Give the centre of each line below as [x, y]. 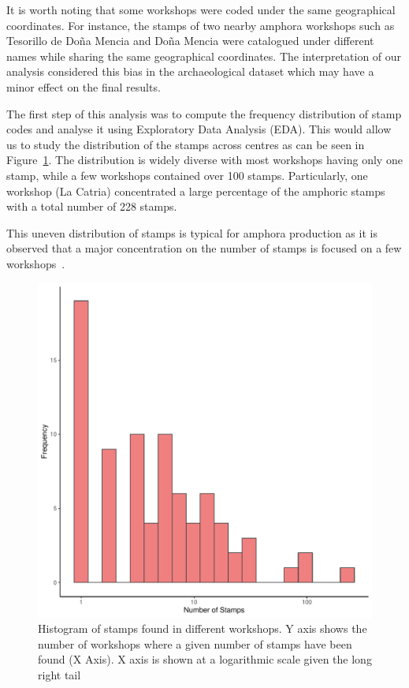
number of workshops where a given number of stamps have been [195, 643]
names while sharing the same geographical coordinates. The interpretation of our [204, 56]
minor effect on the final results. [84, 86]
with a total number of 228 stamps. [92, 206]
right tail [59, 674]
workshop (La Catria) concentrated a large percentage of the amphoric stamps [196, 191]
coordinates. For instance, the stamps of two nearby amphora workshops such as [201, 25]
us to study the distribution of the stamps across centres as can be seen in [186, 144]
